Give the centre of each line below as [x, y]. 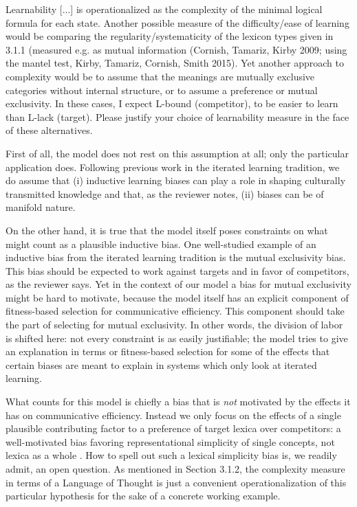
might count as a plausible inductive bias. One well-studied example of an [161, 244]
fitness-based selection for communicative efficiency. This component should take [175, 311]
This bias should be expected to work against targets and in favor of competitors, [177, 270]
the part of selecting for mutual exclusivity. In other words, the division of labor [174, 325]
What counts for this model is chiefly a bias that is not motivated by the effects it [178, 402]
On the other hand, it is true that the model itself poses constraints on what [167, 230]
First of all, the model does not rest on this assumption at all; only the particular [177, 153]
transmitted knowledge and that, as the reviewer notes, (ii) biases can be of [165, 193]
